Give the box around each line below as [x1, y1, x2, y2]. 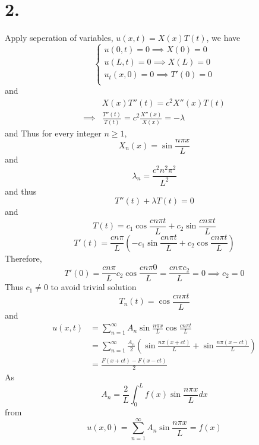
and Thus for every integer [5, 126, 102, 139]
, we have [206, 31, 241, 44]
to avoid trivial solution [50, 281, 137, 293]
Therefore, [5, 252, 42, 264]
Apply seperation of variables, [5, 31, 113, 44]
